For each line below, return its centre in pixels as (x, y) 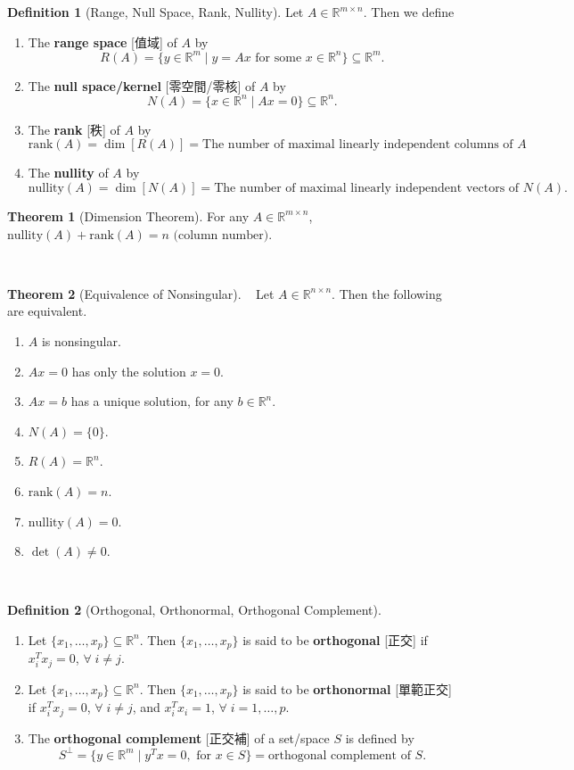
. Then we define (409, 12)
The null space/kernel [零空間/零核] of (142, 85)
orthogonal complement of (340, 755)
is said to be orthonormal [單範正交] (347, 688)
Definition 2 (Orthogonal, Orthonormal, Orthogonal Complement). (194, 610)
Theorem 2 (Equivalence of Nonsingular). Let (141, 293)
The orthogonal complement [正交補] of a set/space (179, 737)
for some (279, 58)
